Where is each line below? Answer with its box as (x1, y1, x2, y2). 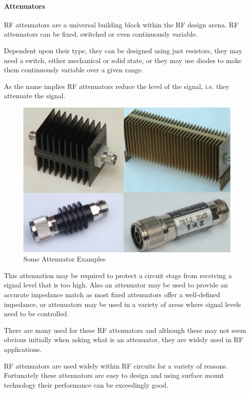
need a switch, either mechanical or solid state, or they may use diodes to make (4, 55, 242, 65)
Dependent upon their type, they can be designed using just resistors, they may (4, 45, 243, 55)
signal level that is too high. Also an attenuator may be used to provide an (4, 280, 228, 290)
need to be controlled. (4, 308, 69, 319)
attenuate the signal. (4, 90, 65, 101)
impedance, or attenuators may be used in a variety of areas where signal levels (4, 299, 241, 309)
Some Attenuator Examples (23, 254, 106, 264)
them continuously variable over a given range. (4, 65, 144, 75)
